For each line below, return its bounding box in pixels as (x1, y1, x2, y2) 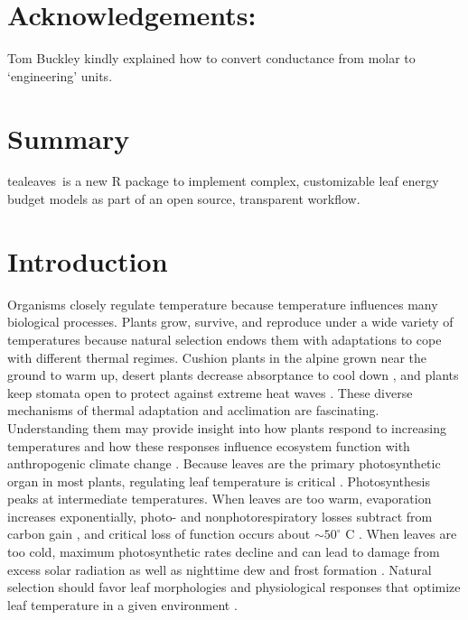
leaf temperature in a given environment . (7, 595, 238, 614)
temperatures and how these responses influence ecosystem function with (7, 436, 410, 455)
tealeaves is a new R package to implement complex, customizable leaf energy (7, 171, 439, 190)
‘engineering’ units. (7, 66, 113, 85)
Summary (7, 119, 130, 156)
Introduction (7, 242, 168, 279)
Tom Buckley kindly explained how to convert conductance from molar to (7, 49, 416, 68)
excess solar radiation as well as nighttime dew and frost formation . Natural (7, 560, 432, 578)
